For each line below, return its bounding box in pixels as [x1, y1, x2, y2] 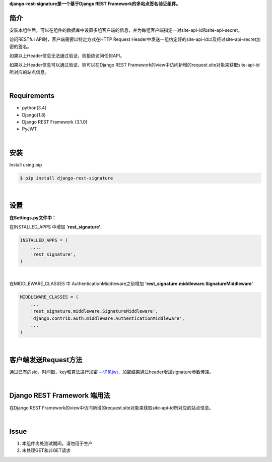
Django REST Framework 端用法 [9, 391, 110, 400]
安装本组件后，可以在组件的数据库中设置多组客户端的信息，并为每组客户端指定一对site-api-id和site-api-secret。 [9, 27, 243, 33]
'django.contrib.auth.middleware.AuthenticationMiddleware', [30, 315, 185, 321]
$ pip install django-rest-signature [20, 175, 113, 181]
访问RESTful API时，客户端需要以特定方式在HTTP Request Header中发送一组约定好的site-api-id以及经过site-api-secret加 [9, 36, 261, 42]
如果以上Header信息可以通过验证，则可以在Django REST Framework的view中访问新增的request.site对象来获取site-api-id [9, 62, 260, 68]
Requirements [9, 91, 55, 100]
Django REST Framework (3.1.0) [22, 119, 88, 125]
